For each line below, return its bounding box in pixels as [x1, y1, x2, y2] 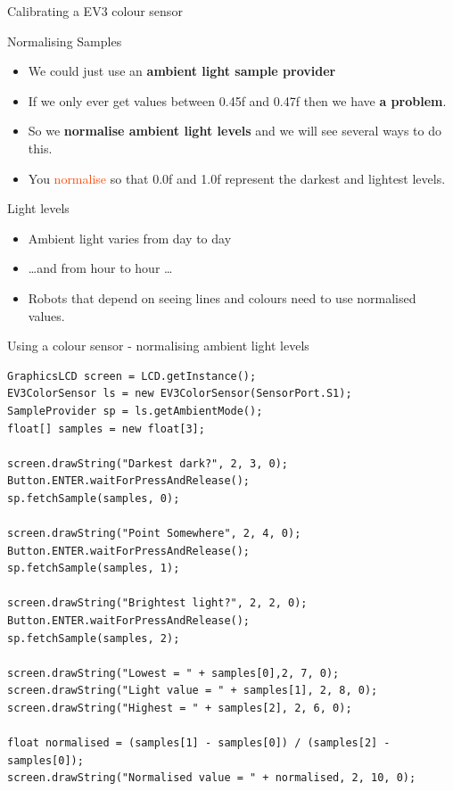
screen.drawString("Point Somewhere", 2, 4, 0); [7, 527, 301, 540]
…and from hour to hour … [28, 259, 173, 277]
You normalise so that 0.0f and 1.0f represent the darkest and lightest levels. [28, 169, 446, 187]
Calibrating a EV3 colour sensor [7, 2, 183, 20]
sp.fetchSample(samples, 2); [7, 631, 180, 645]
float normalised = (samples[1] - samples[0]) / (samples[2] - [7, 737, 391, 750]
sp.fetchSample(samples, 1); [7, 562, 180, 575]
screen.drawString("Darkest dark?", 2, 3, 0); [7, 457, 288, 470]
